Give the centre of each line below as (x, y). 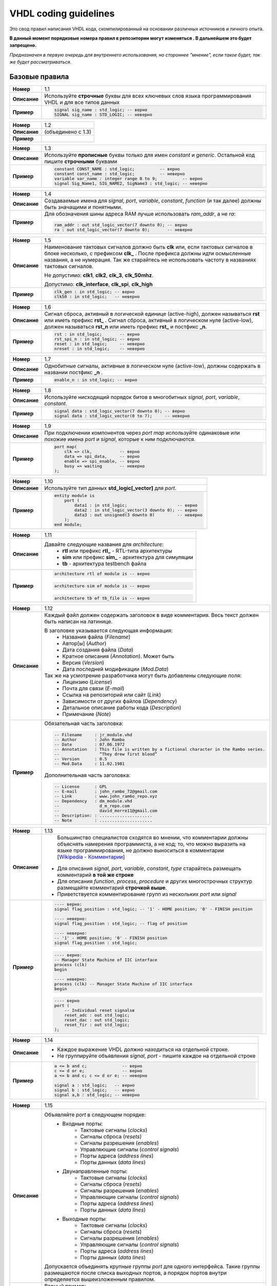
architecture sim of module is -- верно (102, 586)
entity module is (74, 496)
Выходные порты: (85, 1219)
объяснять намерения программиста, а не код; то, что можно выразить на (151, 844)
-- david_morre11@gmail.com (106, 811)
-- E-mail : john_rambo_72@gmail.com (106, 791)
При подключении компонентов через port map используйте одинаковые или (142, 433)
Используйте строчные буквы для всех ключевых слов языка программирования (148, 96)
